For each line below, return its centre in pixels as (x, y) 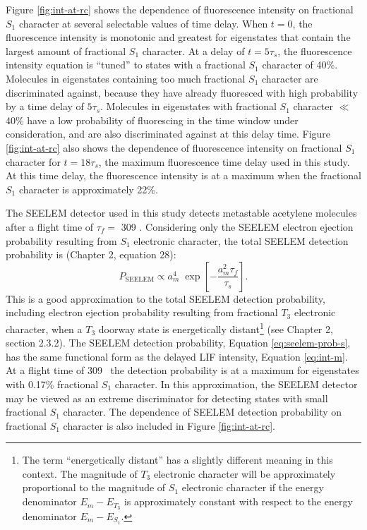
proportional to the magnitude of (94, 487)
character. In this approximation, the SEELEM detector (236, 384)
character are (290, 78)
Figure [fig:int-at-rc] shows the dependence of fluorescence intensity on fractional (180, 9)
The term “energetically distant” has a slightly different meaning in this (178, 460)
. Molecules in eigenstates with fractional (188, 106)
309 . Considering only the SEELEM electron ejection (237, 226)
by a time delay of (45, 106)
